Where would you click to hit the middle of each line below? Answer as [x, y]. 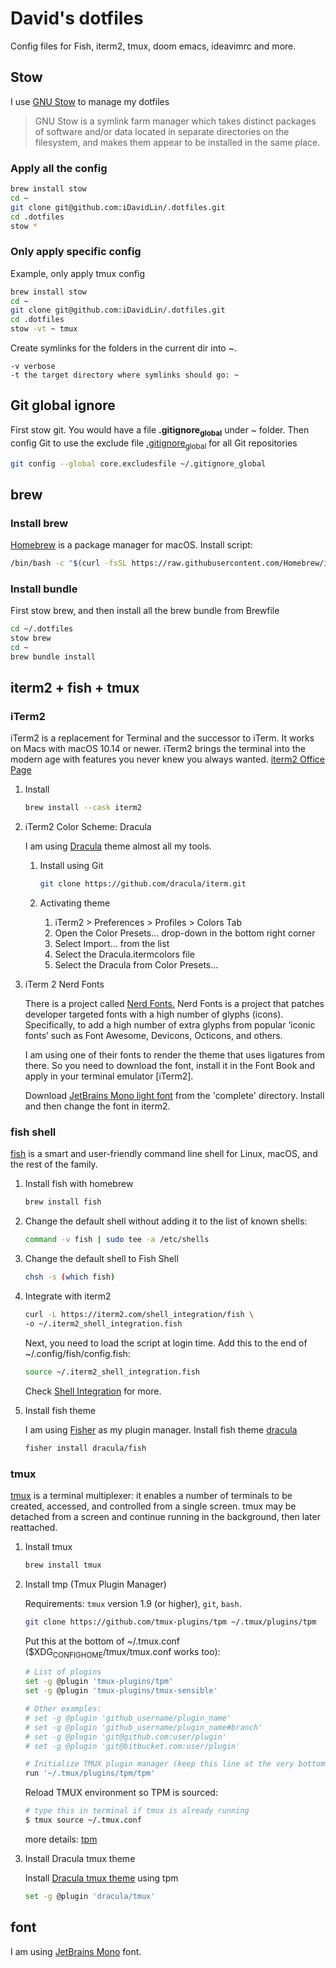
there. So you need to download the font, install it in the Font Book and [169, 1066]
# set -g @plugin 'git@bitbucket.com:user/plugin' [132, 1746]
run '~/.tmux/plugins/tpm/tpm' [90, 1773]
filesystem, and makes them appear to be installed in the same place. [177, 142]
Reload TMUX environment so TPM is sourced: [121, 1793]
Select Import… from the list [112, 944]
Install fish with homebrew [79, 1184]
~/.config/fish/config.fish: [77, 1353]
